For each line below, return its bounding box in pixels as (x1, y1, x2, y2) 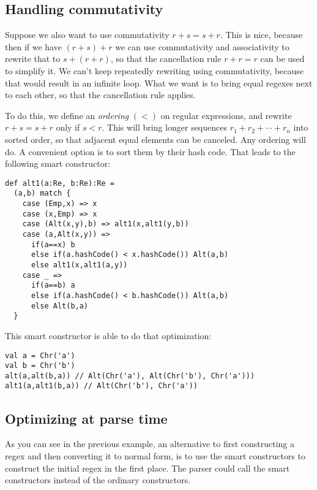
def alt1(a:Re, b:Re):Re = (5, 178, 114, 188)
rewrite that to (5, 52, 61, 65)
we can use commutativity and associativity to (115, 40, 289, 53)
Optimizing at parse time (5, 408, 168, 427)
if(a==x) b (31, 240, 75, 249)
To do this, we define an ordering (5, 109, 129, 121)
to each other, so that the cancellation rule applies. (5, 88, 196, 101)
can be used (260, 52, 305, 65)
